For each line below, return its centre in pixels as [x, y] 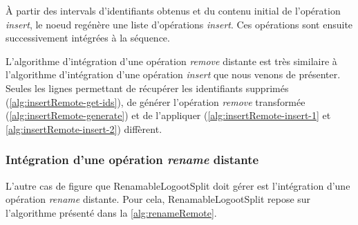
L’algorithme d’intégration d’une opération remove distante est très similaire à [171, 61]
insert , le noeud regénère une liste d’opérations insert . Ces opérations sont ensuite [179, 24]
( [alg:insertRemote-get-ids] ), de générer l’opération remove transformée [156, 101]
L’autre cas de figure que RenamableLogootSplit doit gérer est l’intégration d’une [178, 185]
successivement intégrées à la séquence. [88, 38]
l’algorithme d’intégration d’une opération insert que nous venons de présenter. [173, 74]
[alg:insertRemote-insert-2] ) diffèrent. [84, 128]
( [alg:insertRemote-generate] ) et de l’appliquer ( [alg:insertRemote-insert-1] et [168, 115]
